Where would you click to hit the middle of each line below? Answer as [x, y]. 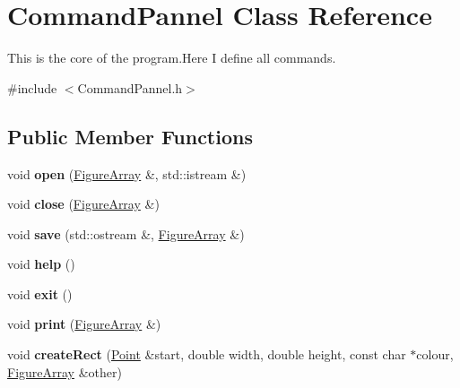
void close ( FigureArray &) [83, 204]
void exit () [40, 293]
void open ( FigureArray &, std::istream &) [127, 173]
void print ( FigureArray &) [84, 324]
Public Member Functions [130, 136]
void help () [41, 264]
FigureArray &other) [65, 371]
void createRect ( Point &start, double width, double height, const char [207, 354]
